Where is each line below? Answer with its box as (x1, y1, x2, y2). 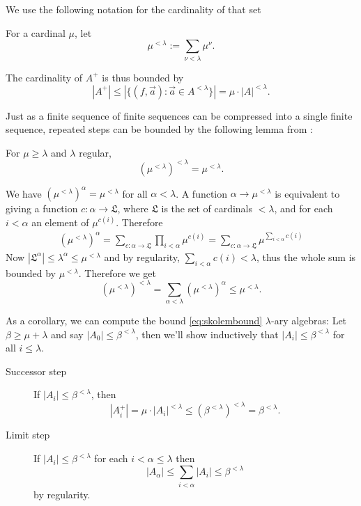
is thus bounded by (102, 70, 184, 84)
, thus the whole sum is (256, 249, 356, 264)
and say (51, 326, 84, 341)
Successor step (6, 363, 67, 378)
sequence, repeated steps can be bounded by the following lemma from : (6, 122, 313, 136)
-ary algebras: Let (271, 313, 347, 328)
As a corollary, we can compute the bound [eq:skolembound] (6, 313, 263, 328)
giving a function (6, 201, 78, 216)
